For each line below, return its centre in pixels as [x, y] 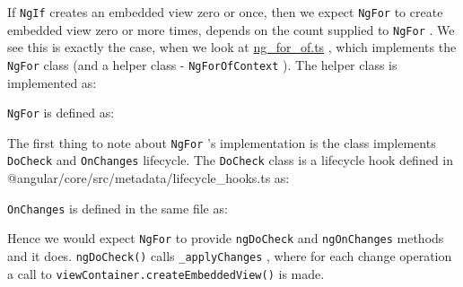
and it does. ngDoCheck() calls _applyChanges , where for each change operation [230, 256]
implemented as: [52, 82]
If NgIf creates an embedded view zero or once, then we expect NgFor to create [225, 12]
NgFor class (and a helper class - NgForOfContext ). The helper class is [202, 64]
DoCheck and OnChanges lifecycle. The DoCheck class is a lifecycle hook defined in [231, 160]
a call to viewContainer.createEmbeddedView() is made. [166, 273]
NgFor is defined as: [61, 113]
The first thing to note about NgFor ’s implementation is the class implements [222, 142]
